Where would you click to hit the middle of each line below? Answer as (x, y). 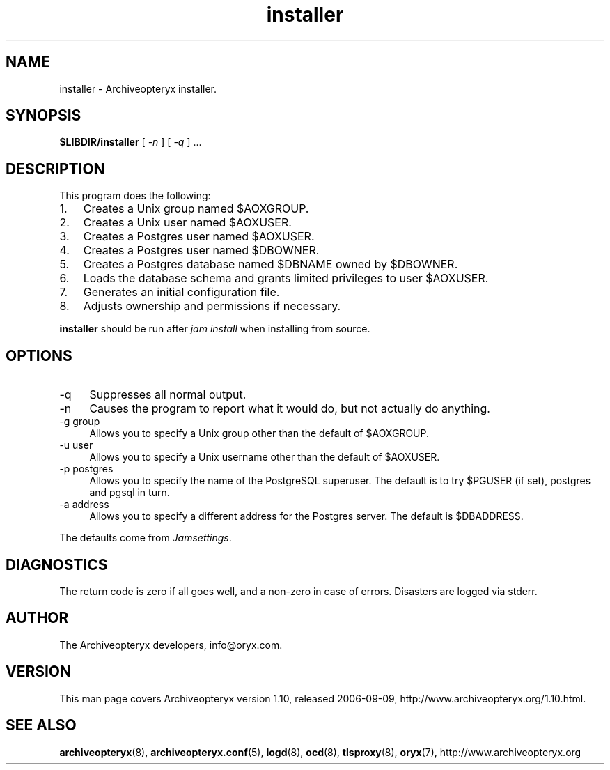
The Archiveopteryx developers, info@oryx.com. (171, 645)
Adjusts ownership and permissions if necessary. (212, 306)
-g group (80, 422)
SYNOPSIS (44, 116)
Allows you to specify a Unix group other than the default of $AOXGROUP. (259, 433)
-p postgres (86, 469)
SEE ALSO (41, 725)
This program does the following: (135, 196)
